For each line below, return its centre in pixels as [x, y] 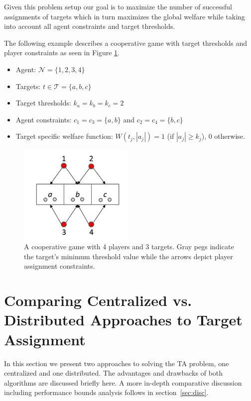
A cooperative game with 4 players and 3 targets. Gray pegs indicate [129, 247]
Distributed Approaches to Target [123, 320]
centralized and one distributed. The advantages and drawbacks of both [114, 373]
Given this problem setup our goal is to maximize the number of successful [118, 6]
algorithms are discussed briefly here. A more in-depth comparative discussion [123, 382]
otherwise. [230, 136]
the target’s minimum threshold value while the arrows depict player [128, 256]
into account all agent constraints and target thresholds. [90, 26]
